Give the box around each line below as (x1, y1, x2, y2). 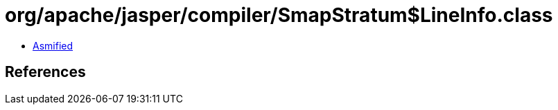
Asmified (33, 39, 73, 52)
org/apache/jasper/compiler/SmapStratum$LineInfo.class (5, 3, 553, 27)
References (5, 63, 86, 81)
